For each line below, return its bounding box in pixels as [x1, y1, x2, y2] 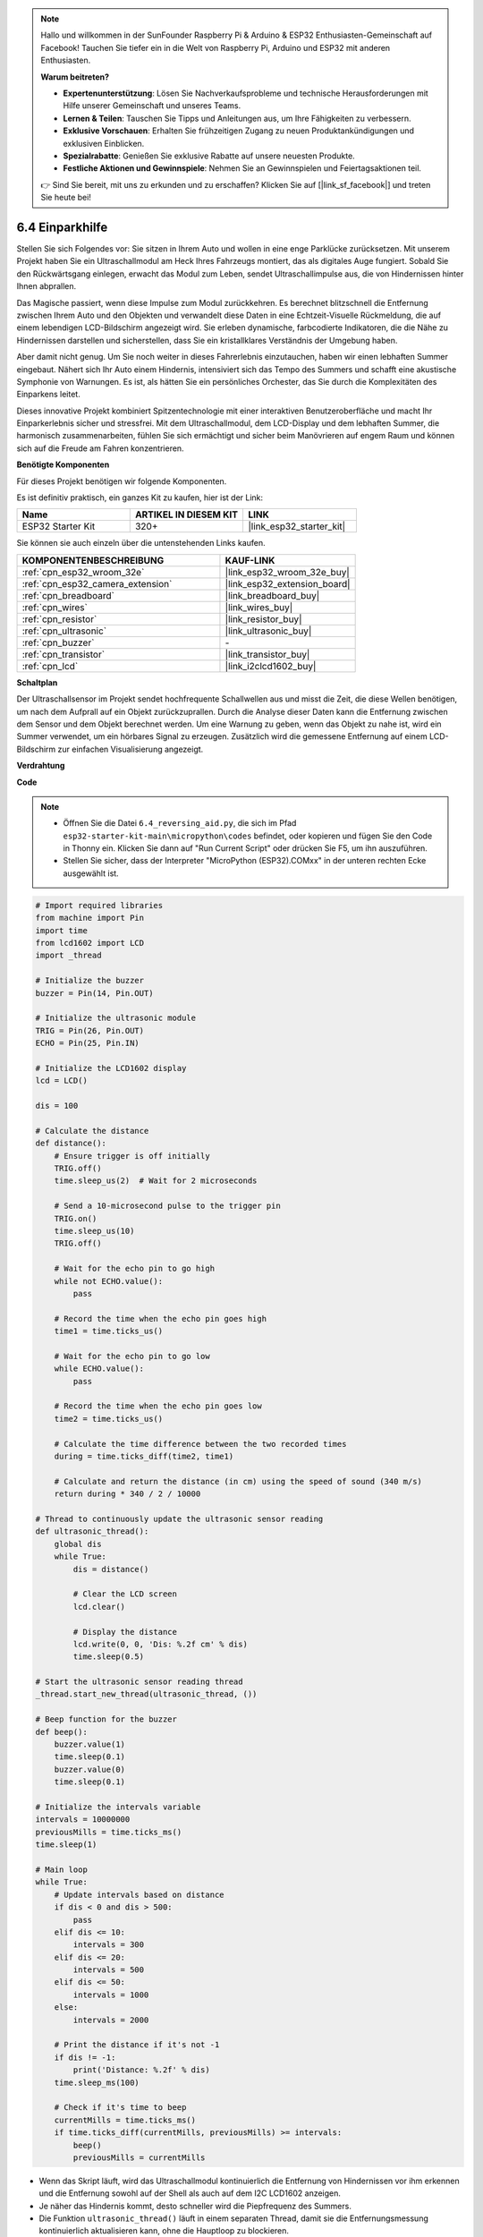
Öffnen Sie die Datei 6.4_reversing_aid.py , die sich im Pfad [63, 818, 297, 829]
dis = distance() [72, 1564, 149, 1574]
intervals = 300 [72, 1940, 145, 1950]
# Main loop [35, 1864, 89, 1875]
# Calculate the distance [35, 1126, 149, 1136]
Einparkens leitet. [16, 389, 80, 400]
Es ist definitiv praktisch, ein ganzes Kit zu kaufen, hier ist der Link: [16, 492, 264, 503]
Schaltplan [16, 676, 58, 688]
